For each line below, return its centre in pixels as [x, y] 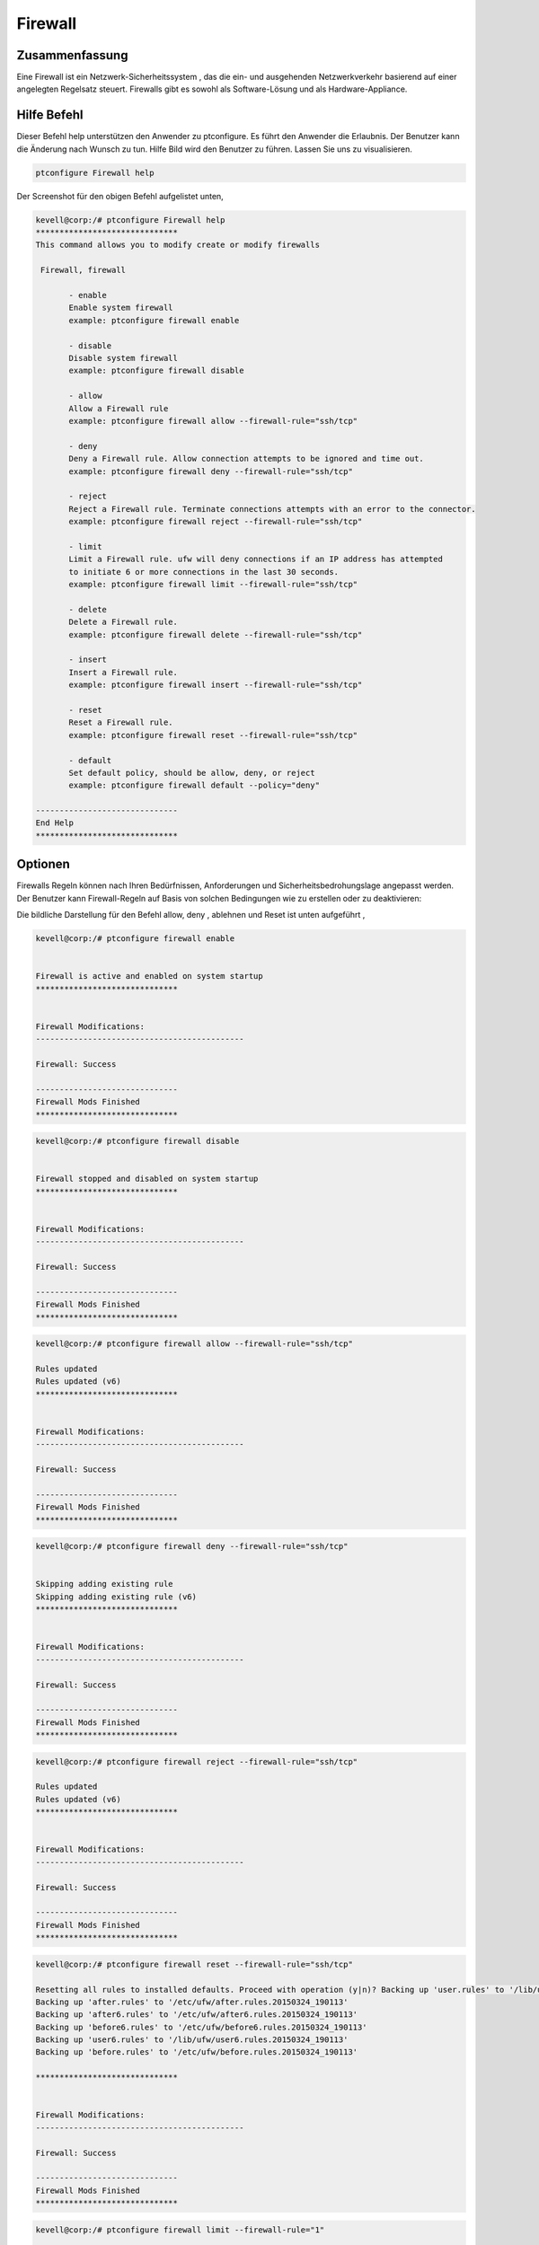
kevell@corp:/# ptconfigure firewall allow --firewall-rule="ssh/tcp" [194, 1344]
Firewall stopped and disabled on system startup [147, 1179]
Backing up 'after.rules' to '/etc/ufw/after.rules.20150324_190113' [192, 2002]
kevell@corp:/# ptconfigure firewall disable [137, 1141]
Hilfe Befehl [50, 115]
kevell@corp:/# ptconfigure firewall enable [135, 939]
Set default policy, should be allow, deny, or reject [192, 773]
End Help [55, 823]
